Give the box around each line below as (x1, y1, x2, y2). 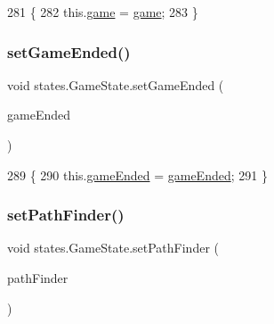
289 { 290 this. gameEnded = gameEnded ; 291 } (7, 165, 268, 184)
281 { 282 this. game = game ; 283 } (7, 3, 198, 21)
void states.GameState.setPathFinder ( (7, 238, 219, 257)
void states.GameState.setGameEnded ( (7, 75, 224, 94)
